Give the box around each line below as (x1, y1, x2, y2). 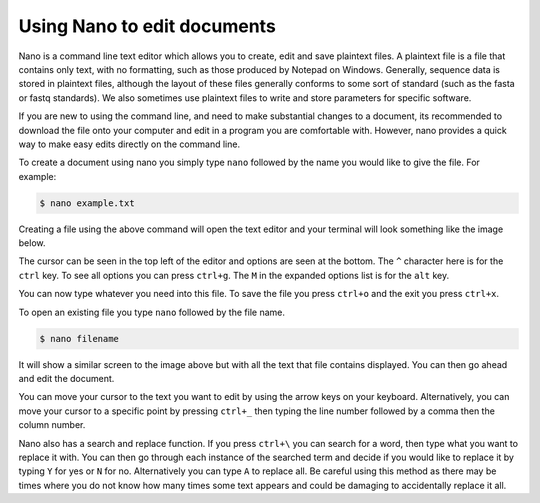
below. (18, 237, 46, 249)
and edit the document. (18, 372, 115, 384)
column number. (18, 419, 86, 431)
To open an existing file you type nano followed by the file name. (18, 306, 285, 318)
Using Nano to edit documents (18, 15, 277, 37)
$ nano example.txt (39, 197, 135, 209)
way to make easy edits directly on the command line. (18, 138, 240, 150)
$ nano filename (39, 333, 120, 344)
